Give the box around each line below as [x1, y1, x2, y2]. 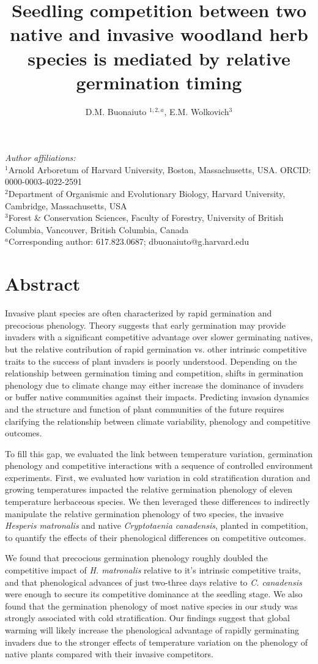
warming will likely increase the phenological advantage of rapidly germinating [5, 624, 299, 636]
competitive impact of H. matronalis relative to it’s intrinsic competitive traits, [5, 564, 301, 576]
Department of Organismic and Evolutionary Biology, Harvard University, [8, 187, 286, 200]
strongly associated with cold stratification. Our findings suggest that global [5, 611, 290, 624]
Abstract [5, 271, 81, 296]
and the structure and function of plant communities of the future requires [5, 402, 284, 415]
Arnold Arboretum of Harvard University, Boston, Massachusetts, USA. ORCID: [8, 163, 311, 176]
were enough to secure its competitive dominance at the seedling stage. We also [5, 588, 303, 600]
